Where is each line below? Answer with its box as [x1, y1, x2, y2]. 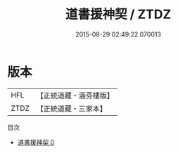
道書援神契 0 [17, 138, 55, 146]
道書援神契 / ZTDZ [65, 6, 172, 22]
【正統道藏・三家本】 [36, 103, 108, 113]
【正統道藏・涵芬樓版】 [36, 91, 115, 100]
